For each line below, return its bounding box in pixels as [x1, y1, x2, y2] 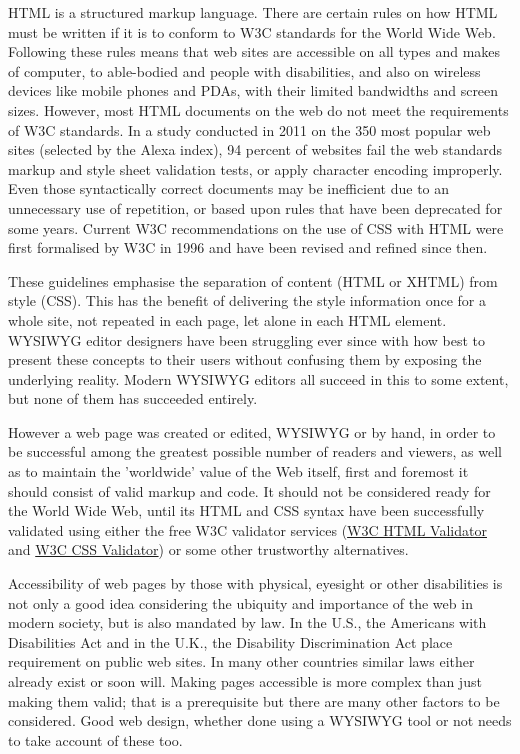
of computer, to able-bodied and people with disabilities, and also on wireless [8, 60, 481, 81]
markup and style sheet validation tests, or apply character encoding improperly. [8, 158, 503, 179]
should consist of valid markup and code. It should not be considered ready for [8, 480, 491, 501]
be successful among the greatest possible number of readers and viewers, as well [8, 441, 502, 462]
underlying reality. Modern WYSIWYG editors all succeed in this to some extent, [8, 368, 509, 389]
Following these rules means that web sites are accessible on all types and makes [8, 41, 501, 62]
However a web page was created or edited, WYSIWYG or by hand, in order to [8, 421, 496, 442]
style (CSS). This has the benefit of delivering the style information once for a [8, 290, 486, 311]
